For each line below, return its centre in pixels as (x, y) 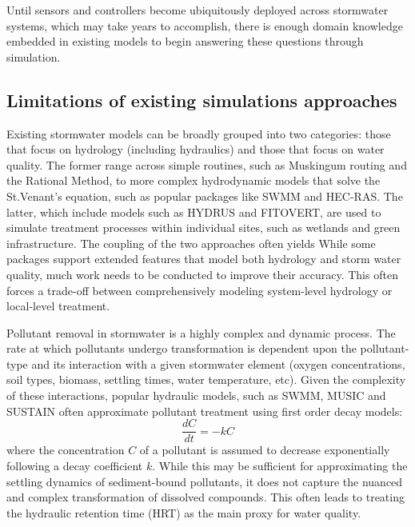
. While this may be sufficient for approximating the (280, 465)
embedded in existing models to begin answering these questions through (185, 41)
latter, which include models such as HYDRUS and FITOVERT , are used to (194, 212)
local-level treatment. (58, 306)
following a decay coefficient (75, 465)
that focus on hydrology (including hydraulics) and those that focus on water (196, 149)
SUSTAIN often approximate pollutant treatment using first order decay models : (205, 411)
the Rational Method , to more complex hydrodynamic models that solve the (194, 180)
